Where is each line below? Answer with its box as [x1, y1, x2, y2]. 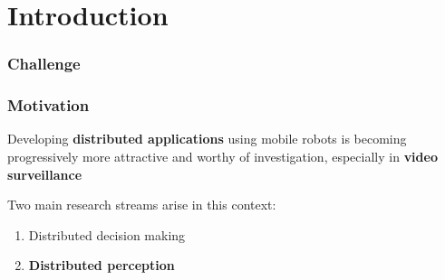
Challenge [7, 52, 81, 75]
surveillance [7, 164, 82, 183]
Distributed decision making [28, 225, 186, 244]
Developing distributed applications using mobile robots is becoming [7, 129, 407, 148]
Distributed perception [28, 256, 175, 275]
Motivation [7, 94, 90, 117]
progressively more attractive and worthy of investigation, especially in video [7, 147, 438, 166]
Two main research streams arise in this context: [7, 195, 276, 214]
